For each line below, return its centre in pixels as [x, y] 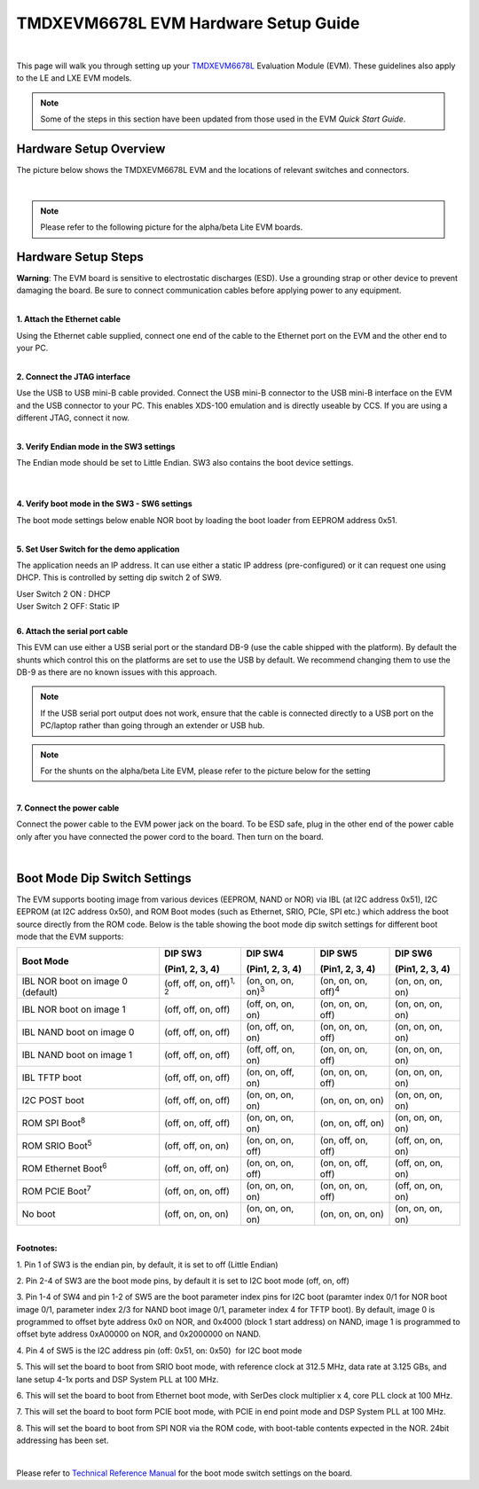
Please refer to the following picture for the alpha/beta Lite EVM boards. [172, 227]
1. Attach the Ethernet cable [69, 319]
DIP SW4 [265, 953]
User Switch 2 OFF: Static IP [68, 607]
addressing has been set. [63, 1440]
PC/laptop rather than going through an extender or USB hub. [153, 725]
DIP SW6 [414, 953]
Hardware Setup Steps [80, 257]
